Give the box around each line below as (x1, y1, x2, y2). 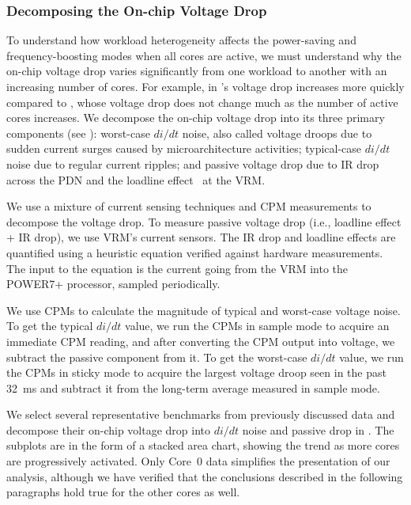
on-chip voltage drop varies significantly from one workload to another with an (6, 63, 387, 79)
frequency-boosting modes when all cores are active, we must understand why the (6, 47, 402, 63)
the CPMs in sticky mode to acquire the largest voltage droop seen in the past (6, 364, 386, 381)
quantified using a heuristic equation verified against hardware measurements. (6, 244, 383, 260)
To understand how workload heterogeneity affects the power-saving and (6, 32, 356, 48)
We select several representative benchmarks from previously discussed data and (6, 406, 395, 423)
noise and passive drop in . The (242, 421, 394, 438)
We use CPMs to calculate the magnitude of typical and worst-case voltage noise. (6, 302, 401, 318)
